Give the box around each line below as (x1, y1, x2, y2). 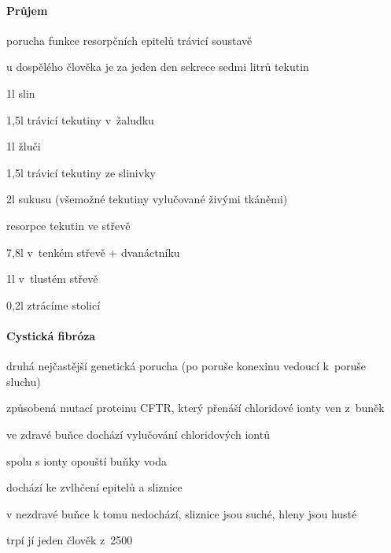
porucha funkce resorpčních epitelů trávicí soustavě (6, 32, 253, 48)
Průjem (6, 2, 48, 18)
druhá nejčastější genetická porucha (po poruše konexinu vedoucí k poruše (6, 358, 367, 374)
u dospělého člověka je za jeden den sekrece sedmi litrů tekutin (6, 58, 309, 75)
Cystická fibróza (6, 327, 96, 343)
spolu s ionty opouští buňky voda (6, 452, 168, 469)
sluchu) (6, 373, 41, 389)
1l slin (6, 84, 35, 101)
